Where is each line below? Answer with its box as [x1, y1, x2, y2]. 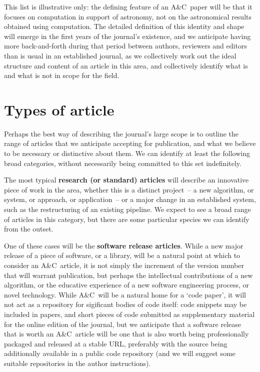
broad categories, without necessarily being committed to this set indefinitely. [4, 157, 241, 168]
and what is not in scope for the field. [4, 70, 119, 80]
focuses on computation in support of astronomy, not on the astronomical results [4, 11, 251, 21]
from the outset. [4, 223, 53, 234]
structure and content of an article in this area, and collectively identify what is [4, 60, 248, 70]
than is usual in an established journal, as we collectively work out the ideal [4, 50, 236, 60]
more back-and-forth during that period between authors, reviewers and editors [4, 40, 247, 51]
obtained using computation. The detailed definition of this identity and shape [4, 21, 244, 31]
